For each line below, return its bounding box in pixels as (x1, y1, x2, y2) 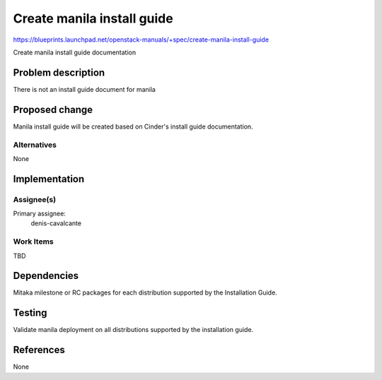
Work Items (13, 237, 54, 247)
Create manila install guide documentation (13, 48, 137, 57)
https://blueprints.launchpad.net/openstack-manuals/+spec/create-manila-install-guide (13, 35, 269, 44)
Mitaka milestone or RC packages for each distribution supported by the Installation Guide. (13, 288, 277, 297)
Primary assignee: (13, 209, 66, 218)
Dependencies (13, 270, 79, 282)
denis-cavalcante (30, 219, 81, 227)
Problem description (13, 66, 105, 78)
